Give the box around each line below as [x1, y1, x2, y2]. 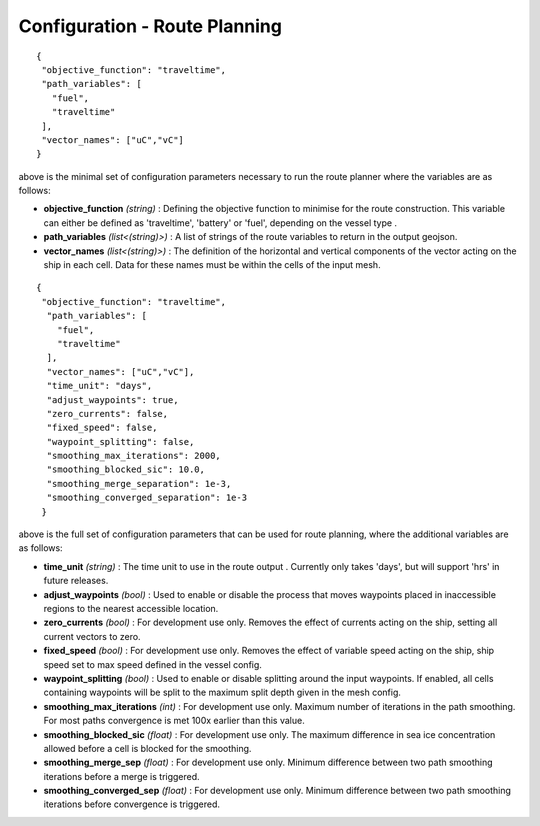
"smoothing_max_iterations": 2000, [46, 450, 222, 462]
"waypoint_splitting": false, [46, 436, 195, 447]
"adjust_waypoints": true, [46, 394, 179, 405]
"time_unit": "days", [46, 380, 153, 392]
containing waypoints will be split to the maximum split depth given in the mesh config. [43, 686, 402, 699]
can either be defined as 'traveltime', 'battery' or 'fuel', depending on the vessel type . [43, 216, 398, 229]
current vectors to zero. [43, 630, 141, 642]
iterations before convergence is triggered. [43, 798, 220, 810]
